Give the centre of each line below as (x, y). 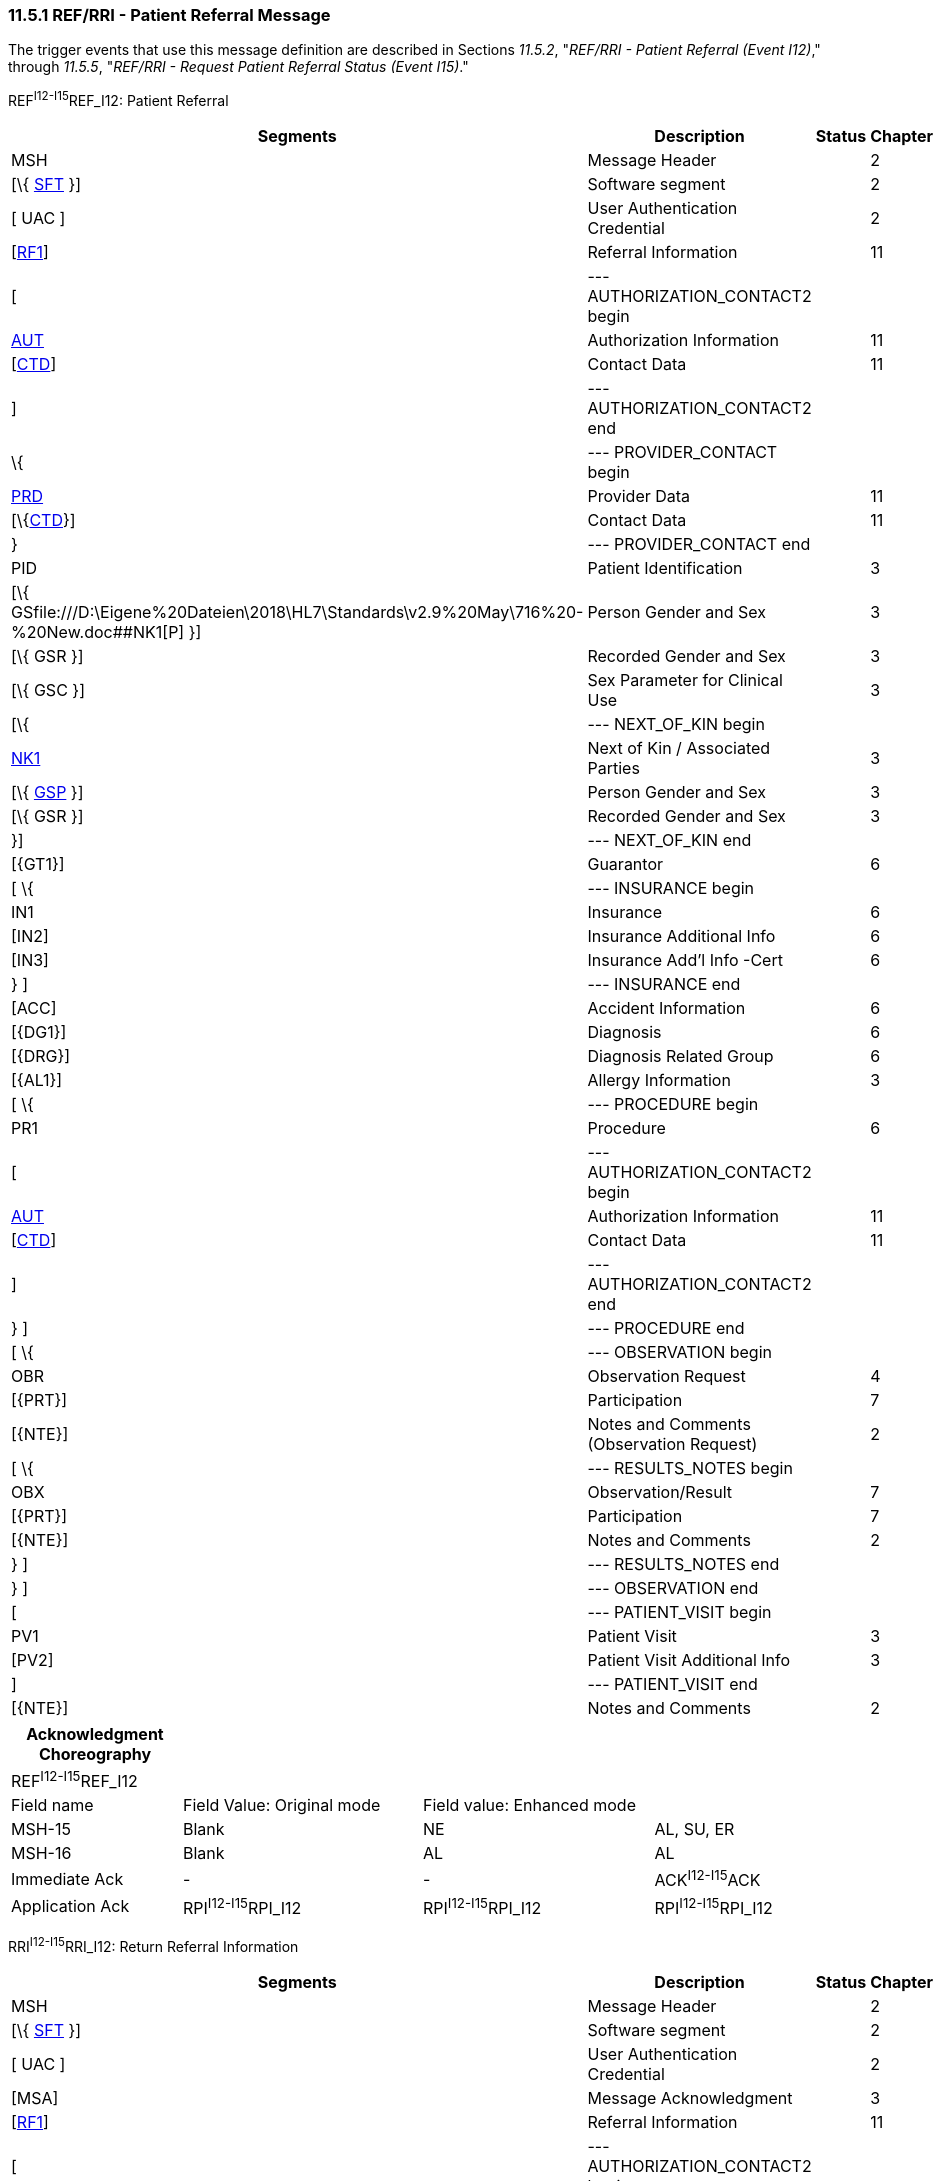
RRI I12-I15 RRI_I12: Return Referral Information (153, 1945)
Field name (52, 1805)
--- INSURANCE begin (671, 888)
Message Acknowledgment (690, 2097)
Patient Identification (665, 568)
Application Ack (70, 1906)
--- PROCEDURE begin (673, 1104)
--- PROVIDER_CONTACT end (699, 544)
